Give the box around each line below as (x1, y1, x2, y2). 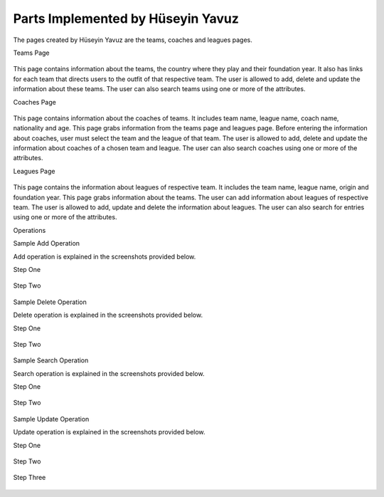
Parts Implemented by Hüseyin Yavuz (13, 11, 240, 26)
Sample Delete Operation (13, 298, 87, 306)
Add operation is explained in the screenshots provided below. (13, 252, 196, 261)
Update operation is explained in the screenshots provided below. (13, 428, 206, 436)
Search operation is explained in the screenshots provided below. (13, 369, 205, 377)
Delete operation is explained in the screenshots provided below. (13, 310, 203, 320)
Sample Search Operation (13, 356, 89, 365)
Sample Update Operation (13, 414, 90, 423)
